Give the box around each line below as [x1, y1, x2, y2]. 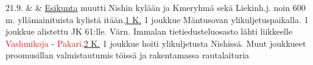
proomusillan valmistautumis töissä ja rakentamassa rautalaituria [5, 49, 250, 61]
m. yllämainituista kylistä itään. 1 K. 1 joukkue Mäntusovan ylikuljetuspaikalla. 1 [5, 13, 309, 26]
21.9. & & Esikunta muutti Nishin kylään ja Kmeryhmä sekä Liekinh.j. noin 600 [5, 1, 306, 13]
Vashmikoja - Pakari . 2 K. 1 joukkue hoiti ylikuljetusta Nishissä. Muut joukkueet [5, 36, 306, 49]
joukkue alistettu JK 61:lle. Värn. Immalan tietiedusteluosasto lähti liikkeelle [5, 25, 293, 38]
